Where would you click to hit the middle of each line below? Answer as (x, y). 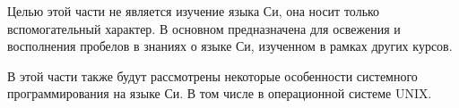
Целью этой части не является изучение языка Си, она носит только (194, 11)
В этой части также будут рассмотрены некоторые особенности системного (212, 75)
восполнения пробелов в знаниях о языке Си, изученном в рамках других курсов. (230, 46)
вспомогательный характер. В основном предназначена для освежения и (204, 28)
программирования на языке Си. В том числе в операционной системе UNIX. (220, 93)
